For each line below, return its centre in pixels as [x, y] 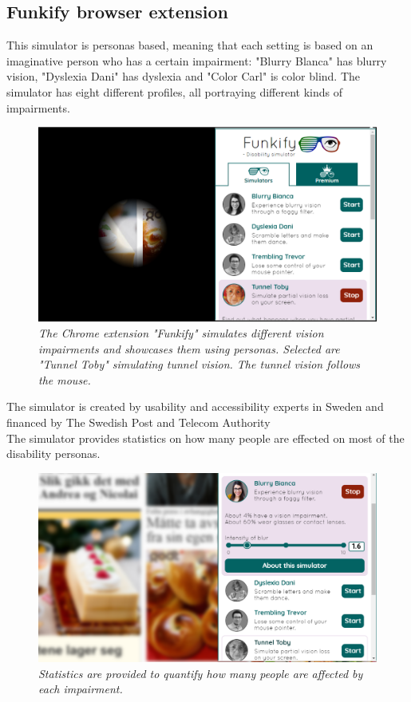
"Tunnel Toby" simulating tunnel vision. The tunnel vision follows [200, 364]
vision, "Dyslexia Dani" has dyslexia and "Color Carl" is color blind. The [184, 76]
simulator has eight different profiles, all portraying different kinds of [174, 91]
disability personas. [53, 454]
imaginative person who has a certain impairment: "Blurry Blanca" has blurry [197, 60]
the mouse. [65, 379]
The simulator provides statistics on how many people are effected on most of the [205, 438]
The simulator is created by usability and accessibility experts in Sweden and [195, 406]
